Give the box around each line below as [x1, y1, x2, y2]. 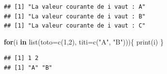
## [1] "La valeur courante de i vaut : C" [4, 22, 146, 30]
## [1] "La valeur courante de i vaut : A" [4, 3, 146, 10]
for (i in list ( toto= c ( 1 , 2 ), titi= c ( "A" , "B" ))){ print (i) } [4, 36, 164, 46]
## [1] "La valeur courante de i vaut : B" [4, 13, 146, 20]
